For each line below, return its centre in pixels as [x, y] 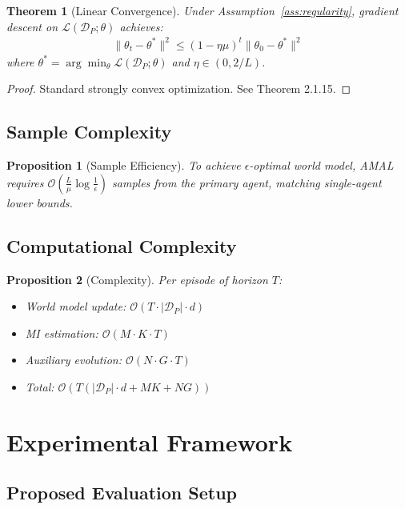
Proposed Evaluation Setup [122, 493]
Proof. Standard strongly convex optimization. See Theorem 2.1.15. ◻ [179, 88]
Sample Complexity [89, 132]
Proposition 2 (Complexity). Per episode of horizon [137, 279]
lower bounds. [40, 202]
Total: [40, 386]
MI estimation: [62, 333]
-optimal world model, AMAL [321, 165]
